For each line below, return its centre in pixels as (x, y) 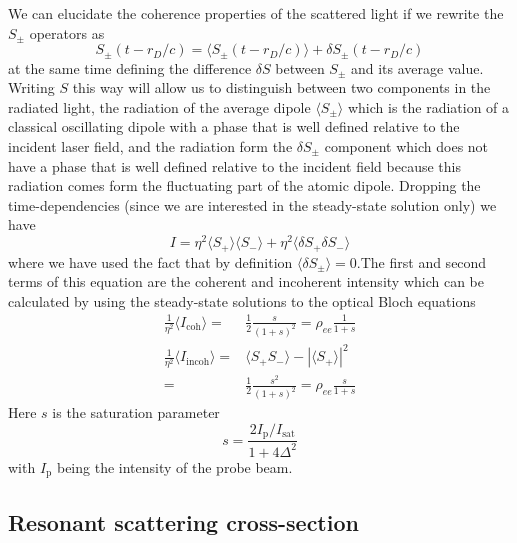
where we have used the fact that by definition (150, 261)
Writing (31, 87)
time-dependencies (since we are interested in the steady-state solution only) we (252, 204)
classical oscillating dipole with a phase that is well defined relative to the (234, 126)
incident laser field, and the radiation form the (150, 146)
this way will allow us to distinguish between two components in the (281, 87)
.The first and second (421, 261)
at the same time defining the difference (130, 67)
